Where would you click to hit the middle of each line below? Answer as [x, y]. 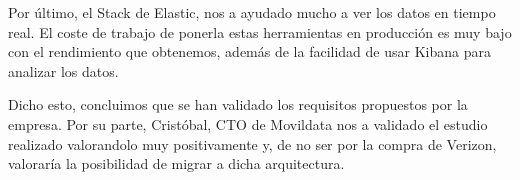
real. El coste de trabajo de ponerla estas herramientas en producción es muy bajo [260, 31]
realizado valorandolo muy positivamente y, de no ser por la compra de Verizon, [252, 143]
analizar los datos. [63, 70]
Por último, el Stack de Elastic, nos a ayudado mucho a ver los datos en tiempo [252, 12]
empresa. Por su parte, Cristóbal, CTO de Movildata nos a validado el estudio [248, 123]
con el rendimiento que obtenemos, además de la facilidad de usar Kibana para [249, 51]
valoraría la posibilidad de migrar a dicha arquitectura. [176, 163]
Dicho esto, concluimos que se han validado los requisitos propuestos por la [238, 104]
